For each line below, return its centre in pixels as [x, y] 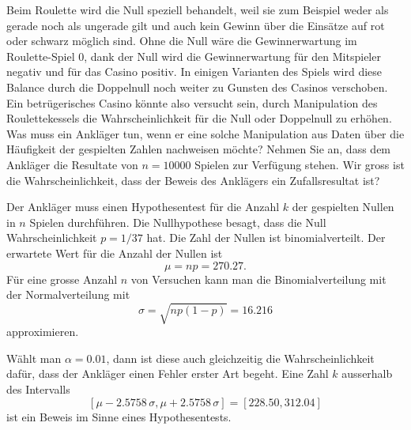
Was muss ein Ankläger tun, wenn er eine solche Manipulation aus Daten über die [205, 133]
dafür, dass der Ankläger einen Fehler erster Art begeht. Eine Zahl [168, 373]
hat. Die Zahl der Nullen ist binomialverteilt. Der [266, 238]
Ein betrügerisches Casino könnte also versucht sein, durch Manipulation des [192, 102]
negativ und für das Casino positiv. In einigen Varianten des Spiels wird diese [194, 72]
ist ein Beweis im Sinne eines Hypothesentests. [119, 416]
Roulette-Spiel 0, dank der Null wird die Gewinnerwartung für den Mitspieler [194, 56]
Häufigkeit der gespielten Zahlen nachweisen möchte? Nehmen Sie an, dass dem [199, 149]
